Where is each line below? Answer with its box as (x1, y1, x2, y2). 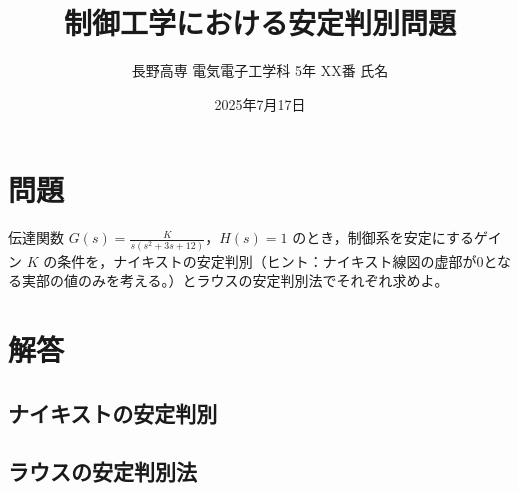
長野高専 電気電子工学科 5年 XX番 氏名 (131, 60, 389, 81)
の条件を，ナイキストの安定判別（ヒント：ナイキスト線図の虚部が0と (43, 250, 497, 271)
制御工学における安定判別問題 (63, 2, 456, 43)
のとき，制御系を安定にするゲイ (292, 227, 502, 248)
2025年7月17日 (214, 93, 306, 114)
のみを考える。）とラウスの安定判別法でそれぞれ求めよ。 (77, 270, 449, 291)
